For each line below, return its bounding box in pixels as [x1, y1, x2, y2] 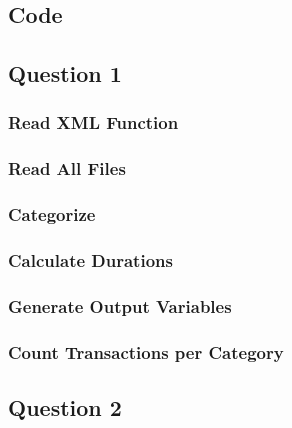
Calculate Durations [8, 248, 173, 273]
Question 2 [8, 392, 122, 423]
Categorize [8, 202, 96, 227]
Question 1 [8, 58, 122, 89]
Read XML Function [8, 110, 179, 135]
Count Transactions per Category [8, 339, 284, 364]
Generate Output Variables [8, 293, 232, 318]
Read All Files [8, 156, 126, 181]
